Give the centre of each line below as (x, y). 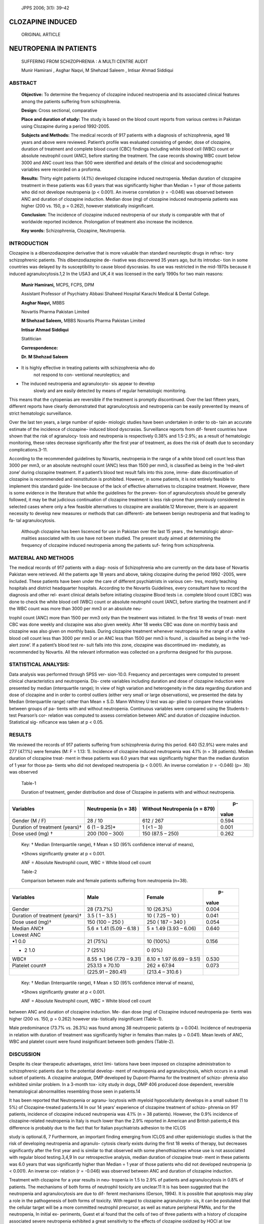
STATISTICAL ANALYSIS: (39, 664)
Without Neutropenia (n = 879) (178, 809)
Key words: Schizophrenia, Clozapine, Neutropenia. (74, 231)
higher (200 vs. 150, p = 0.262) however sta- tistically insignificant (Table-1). (86, 1019)
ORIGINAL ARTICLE (41, 35)
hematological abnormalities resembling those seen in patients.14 (75, 1091)
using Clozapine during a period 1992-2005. (66, 126)
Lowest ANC (26, 935)
